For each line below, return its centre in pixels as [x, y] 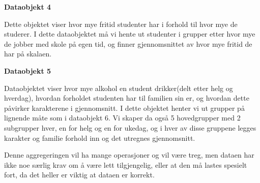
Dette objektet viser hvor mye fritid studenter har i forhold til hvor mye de [121, 24]
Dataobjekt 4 [28, 7]
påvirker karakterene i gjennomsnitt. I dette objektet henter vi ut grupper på [124, 108]
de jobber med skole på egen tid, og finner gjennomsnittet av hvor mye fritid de [128, 43]
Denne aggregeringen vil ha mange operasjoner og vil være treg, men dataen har [129, 155]
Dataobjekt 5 [28, 70]
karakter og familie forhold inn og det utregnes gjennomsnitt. [100, 138]
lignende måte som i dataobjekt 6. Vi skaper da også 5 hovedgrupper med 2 [122, 118]
